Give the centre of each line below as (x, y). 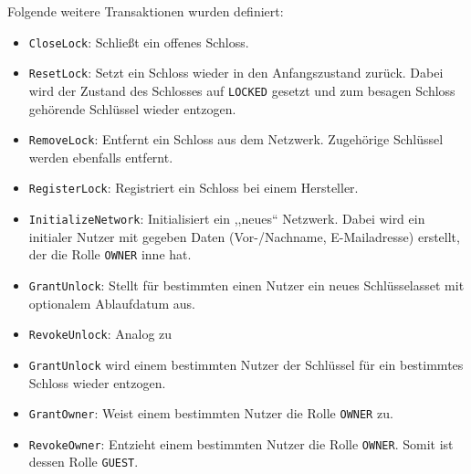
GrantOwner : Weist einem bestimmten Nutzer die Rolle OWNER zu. (211, 413)
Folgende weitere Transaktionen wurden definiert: (146, 11)
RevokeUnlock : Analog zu (100, 334)
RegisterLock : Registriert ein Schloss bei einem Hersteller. (194, 188)
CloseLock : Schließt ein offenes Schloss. (139, 42)
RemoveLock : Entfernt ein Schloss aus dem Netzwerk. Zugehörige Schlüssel (236, 139)
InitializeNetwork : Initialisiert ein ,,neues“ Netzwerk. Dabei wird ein (227, 219)
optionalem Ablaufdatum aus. (112, 303)
